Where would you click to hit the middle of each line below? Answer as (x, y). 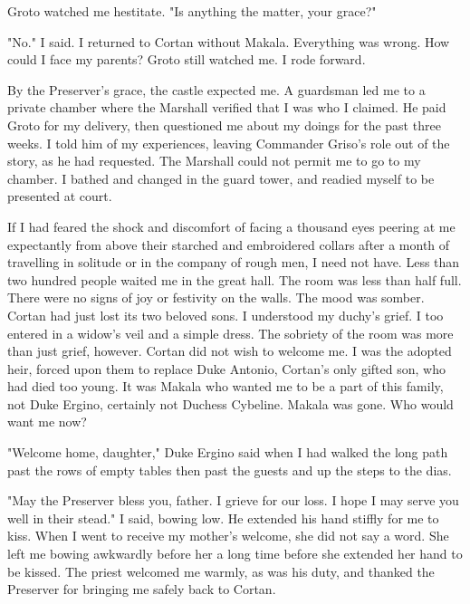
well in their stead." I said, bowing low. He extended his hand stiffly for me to (223, 518)
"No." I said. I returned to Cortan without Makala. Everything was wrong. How (229, 41)
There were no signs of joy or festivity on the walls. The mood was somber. (216, 297)
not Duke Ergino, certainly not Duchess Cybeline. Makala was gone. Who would (230, 403)
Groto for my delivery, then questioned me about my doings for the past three (224, 125)
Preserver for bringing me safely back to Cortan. (142, 589)
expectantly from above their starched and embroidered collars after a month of (229, 244)
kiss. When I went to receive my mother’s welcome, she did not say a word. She (228, 536)
